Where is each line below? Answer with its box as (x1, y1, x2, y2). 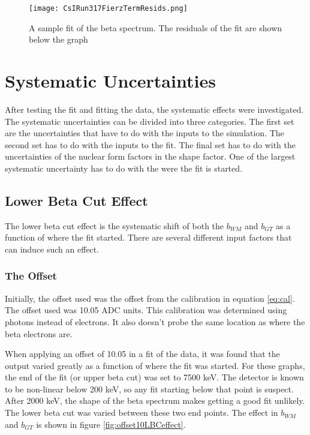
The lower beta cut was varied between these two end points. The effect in (5, 406, 278, 419)
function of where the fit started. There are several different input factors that (5, 231, 292, 244)
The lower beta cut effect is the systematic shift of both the (5, 219, 224, 232)
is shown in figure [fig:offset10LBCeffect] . (36, 418, 186, 430)
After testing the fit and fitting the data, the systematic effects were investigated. (5, 103, 304, 115)
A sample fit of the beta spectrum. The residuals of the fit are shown (29, 21, 282, 34)
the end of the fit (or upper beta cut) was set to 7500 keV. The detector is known (5, 371, 304, 383)
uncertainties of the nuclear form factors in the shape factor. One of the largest (5, 150, 296, 163)
